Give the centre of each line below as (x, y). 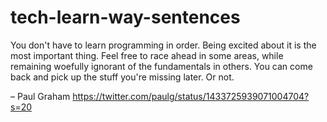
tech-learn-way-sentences (125, 17)
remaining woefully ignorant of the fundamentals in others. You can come (161, 66)
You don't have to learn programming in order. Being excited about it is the (163, 45)
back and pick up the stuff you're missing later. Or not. (122, 77)
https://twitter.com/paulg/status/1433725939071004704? (191, 96)
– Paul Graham (40, 96)
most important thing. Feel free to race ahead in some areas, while (147, 55)
